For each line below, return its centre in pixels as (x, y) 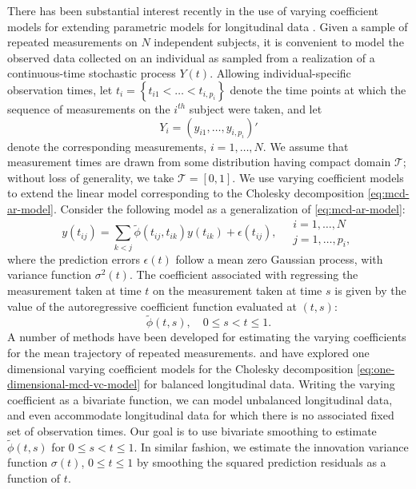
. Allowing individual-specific (280, 73)
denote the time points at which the (318, 89)
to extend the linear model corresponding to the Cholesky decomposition (186, 193)
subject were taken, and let (256, 108)
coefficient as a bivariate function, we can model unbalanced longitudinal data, (200, 399)
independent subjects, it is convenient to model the (279, 42)
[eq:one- (376, 368)
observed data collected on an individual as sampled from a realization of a (191, 57)
